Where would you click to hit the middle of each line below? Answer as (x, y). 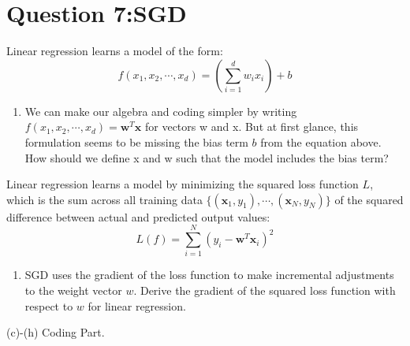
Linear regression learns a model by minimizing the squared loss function (183, 184)
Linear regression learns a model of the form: (115, 51)
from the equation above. (321, 141)
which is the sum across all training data (104, 199)
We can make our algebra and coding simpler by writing (161, 111)
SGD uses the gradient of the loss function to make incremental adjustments (209, 275)
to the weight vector (73, 290)
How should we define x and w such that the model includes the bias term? (207, 157)
